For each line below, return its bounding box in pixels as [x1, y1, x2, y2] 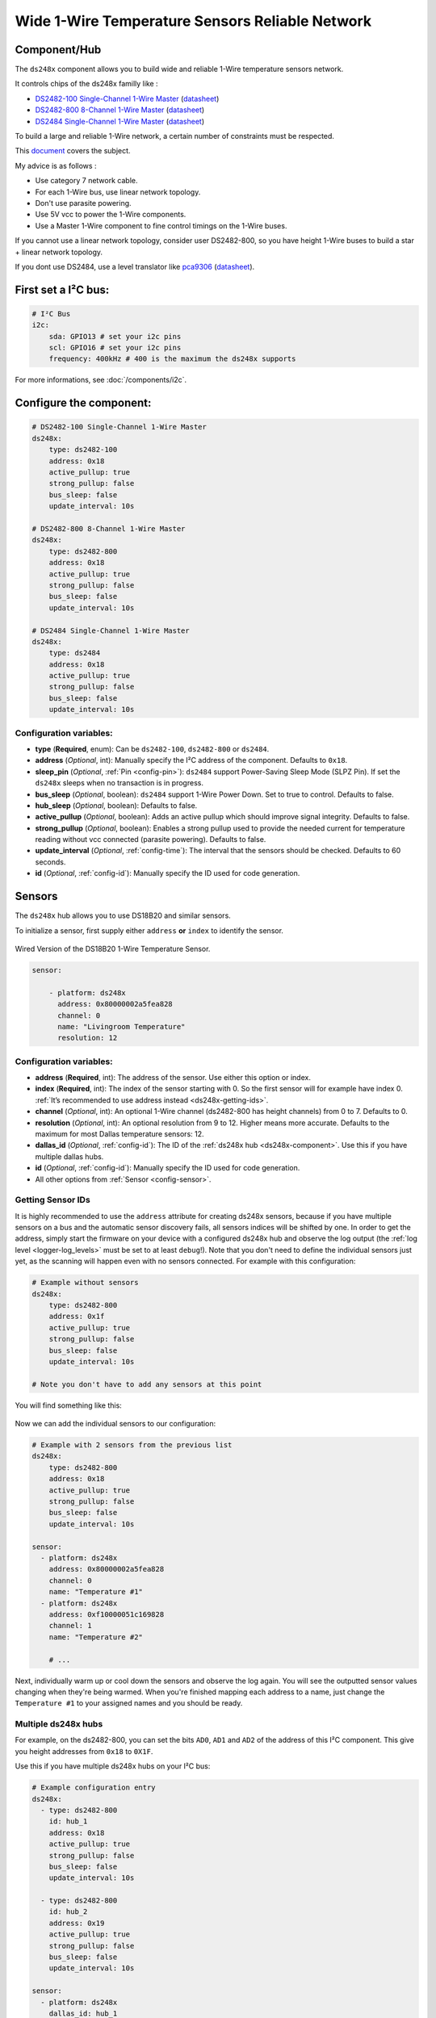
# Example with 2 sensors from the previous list [31, 1441, 233, 1450]
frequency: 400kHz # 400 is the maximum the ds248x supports [48, 354, 296, 363]
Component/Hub [15, 43, 102, 57]
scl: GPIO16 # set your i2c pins [48, 343, 182, 353]
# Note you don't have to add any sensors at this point [31, 1380, 262, 1388]
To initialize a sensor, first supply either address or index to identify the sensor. [15, 925, 284, 936]
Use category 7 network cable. [35, 176, 138, 186]
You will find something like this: [15, 1400, 123, 1410]
